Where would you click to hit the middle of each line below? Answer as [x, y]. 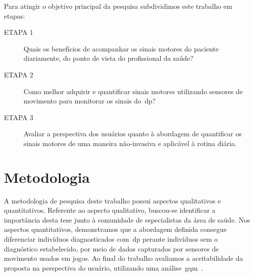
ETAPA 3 [19, 117]
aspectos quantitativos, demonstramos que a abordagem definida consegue [115, 229]
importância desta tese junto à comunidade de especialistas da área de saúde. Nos [127, 219]
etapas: [14, 15]
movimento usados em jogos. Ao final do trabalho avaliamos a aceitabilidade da [124, 258]
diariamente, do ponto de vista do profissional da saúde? [109, 58]
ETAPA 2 [19, 74]
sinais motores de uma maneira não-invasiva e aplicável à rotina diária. [130, 143]
